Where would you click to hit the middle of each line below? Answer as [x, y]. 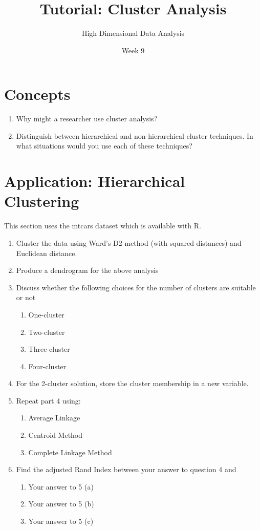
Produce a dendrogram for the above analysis [87, 270]
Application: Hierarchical [95, 181]
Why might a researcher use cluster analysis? [87, 119]
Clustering [42, 201]
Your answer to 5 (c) [61, 521]
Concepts [37, 94]
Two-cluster [47, 332]
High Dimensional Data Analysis [133, 33]
